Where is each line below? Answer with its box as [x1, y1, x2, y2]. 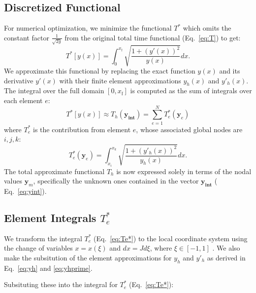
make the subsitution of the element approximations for [4, 252, 172, 262]
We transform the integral [4, 233, 82, 243]
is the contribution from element [33, 124, 131, 134]
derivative [4, 75, 33, 85]
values [4, 176, 23, 186]
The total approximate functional [4, 166, 105, 176]
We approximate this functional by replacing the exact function [4, 66, 195, 76]
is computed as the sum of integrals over [130, 85, 252, 96]
